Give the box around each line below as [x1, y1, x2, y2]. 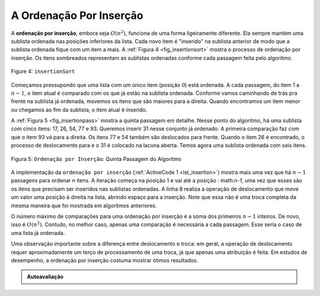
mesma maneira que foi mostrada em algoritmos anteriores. [11, 202, 157, 209]
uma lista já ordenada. [11, 229, 65, 236]
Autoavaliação [27, 273, 63, 281]
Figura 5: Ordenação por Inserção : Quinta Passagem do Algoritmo [11, 155, 182, 162]
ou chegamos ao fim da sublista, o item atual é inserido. [11, 106, 148, 113]
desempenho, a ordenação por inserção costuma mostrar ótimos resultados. [11, 256, 199, 263]
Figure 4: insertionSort [11, 68, 75, 75]
